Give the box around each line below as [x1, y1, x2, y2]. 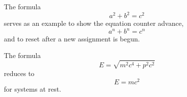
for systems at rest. [4, 83, 62, 94]
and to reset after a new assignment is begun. [4, 34, 140, 44]
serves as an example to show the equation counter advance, [4, 18, 184, 28]
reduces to [4, 68, 35, 78]
